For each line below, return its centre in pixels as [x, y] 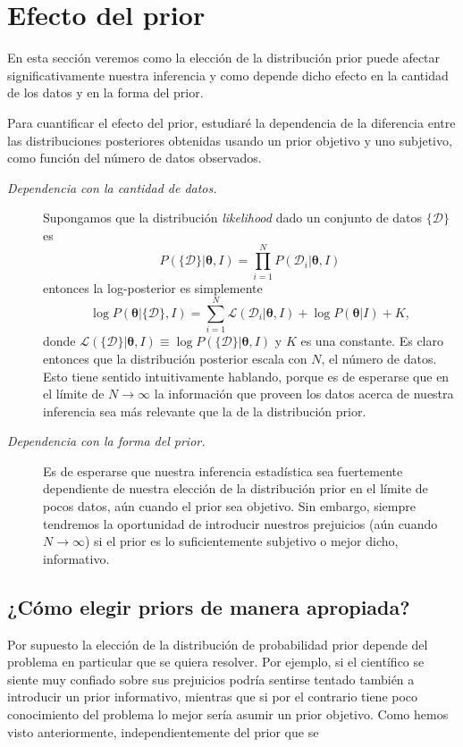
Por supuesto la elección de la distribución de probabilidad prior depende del [218, 644]
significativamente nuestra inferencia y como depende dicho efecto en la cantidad [228, 75]
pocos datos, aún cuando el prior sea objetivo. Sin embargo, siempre [229, 506]
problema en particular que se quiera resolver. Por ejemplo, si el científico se [216, 662]
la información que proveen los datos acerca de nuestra [304, 394]
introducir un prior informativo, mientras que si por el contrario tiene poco [213, 697]
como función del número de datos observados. [135, 158]
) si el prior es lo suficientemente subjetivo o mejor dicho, [241, 541]
